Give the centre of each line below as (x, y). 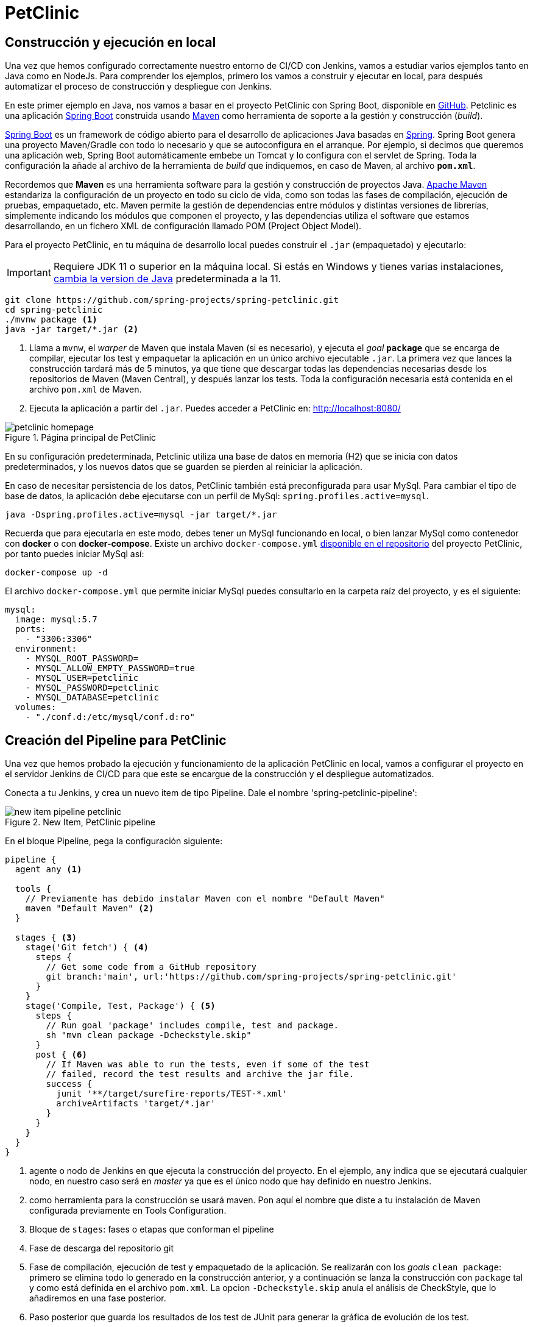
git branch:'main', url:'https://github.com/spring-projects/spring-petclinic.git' (251, 977)
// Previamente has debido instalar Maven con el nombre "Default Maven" (205, 899)
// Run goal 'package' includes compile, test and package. (192, 1026)
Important (29, 273)
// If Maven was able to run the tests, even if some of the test (208, 1065)
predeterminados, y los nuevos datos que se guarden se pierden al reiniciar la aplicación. (184, 467)
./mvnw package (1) (51, 320)
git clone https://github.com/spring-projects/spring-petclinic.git (172, 300)
